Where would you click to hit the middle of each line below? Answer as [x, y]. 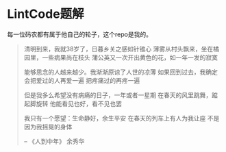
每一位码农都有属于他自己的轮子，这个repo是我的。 [80, 34]
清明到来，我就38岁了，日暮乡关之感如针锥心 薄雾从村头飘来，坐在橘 [122, 49]
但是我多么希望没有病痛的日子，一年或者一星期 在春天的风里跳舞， [118, 95]
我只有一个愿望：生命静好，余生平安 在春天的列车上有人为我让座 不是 [122, 118]
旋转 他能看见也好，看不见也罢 [79, 103]
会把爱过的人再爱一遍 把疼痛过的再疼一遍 [82, 80]
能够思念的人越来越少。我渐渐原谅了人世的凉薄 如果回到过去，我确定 [121, 72]
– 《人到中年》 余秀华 [54, 141]
